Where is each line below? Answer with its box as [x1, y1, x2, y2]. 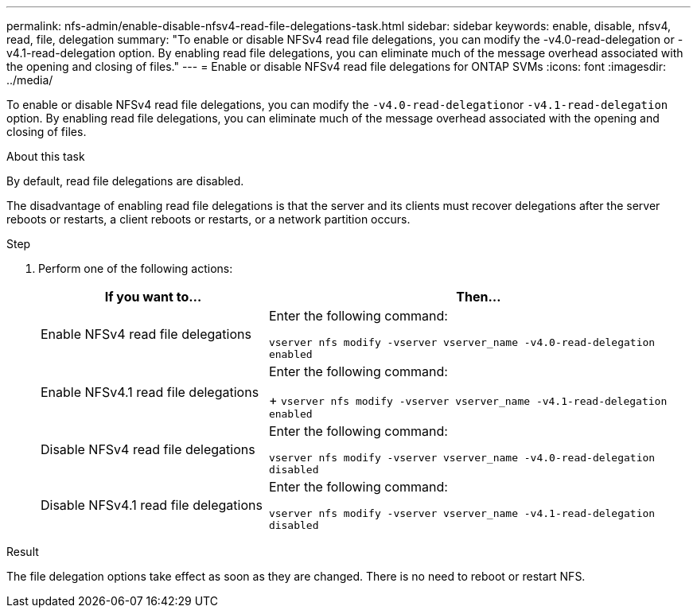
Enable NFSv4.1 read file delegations [41, 383, 259, 400]
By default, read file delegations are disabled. [6, 174, 244, 188]
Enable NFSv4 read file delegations [41, 326, 251, 342]
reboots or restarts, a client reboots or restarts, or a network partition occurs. [6, 212, 411, 226]
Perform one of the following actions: [38, 262, 233, 275]
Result [6, 545, 39, 558]
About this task [6, 150, 85, 163]
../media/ [6, 73, 53, 87]
